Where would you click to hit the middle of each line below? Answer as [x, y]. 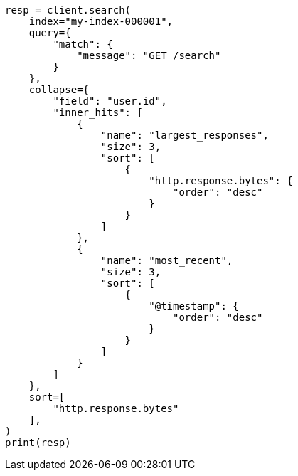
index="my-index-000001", [101, 21]
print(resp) [38, 443]
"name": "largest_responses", [185, 135]
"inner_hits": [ [98, 112]
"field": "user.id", [110, 101]
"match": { [83, 44]
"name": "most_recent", [167, 260]
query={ [50, 33]
